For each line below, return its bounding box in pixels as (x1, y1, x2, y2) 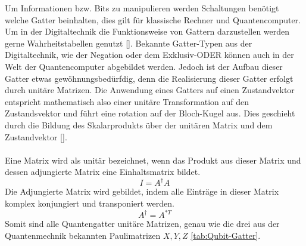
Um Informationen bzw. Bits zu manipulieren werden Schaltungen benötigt (5, 2, 279, 14)
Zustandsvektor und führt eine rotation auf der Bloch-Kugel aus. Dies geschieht (5, 107, 295, 119)
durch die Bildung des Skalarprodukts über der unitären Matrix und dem (5, 118, 273, 131)
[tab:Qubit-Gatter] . (191, 229, 261, 241)
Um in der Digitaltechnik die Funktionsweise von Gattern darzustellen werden (5, 25, 290, 38)
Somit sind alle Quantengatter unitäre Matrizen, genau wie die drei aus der (5, 217, 280, 230)
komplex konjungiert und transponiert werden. (5, 197, 174, 209)
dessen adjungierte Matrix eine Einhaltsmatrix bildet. (5, 165, 201, 178)
